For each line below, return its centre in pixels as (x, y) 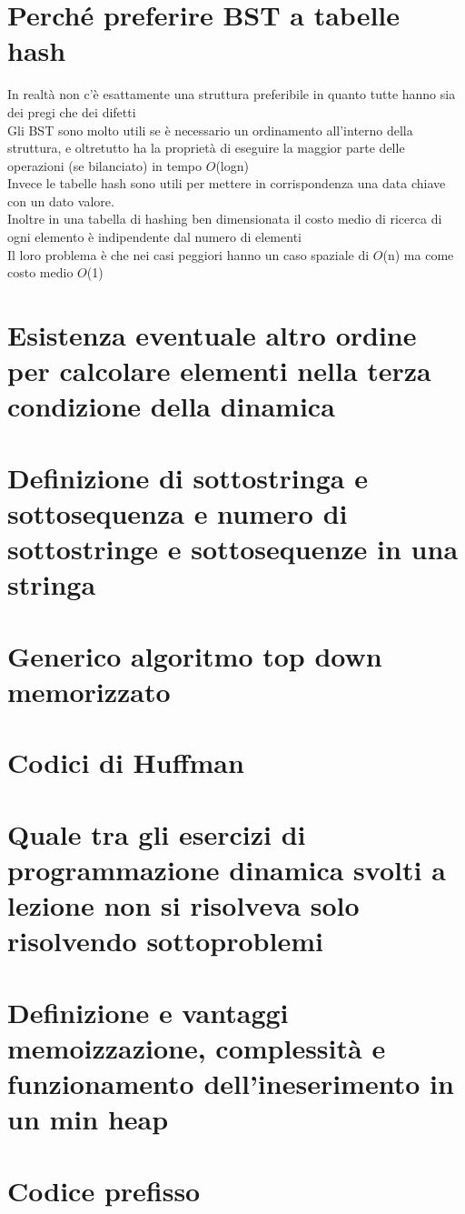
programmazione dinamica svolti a (227, 869)
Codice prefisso (104, 1190)
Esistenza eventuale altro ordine (212, 335)
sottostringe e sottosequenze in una (233, 549)
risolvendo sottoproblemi (165, 941)
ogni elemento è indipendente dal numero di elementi (154, 237)
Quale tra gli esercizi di (157, 833)
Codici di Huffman (126, 763)
